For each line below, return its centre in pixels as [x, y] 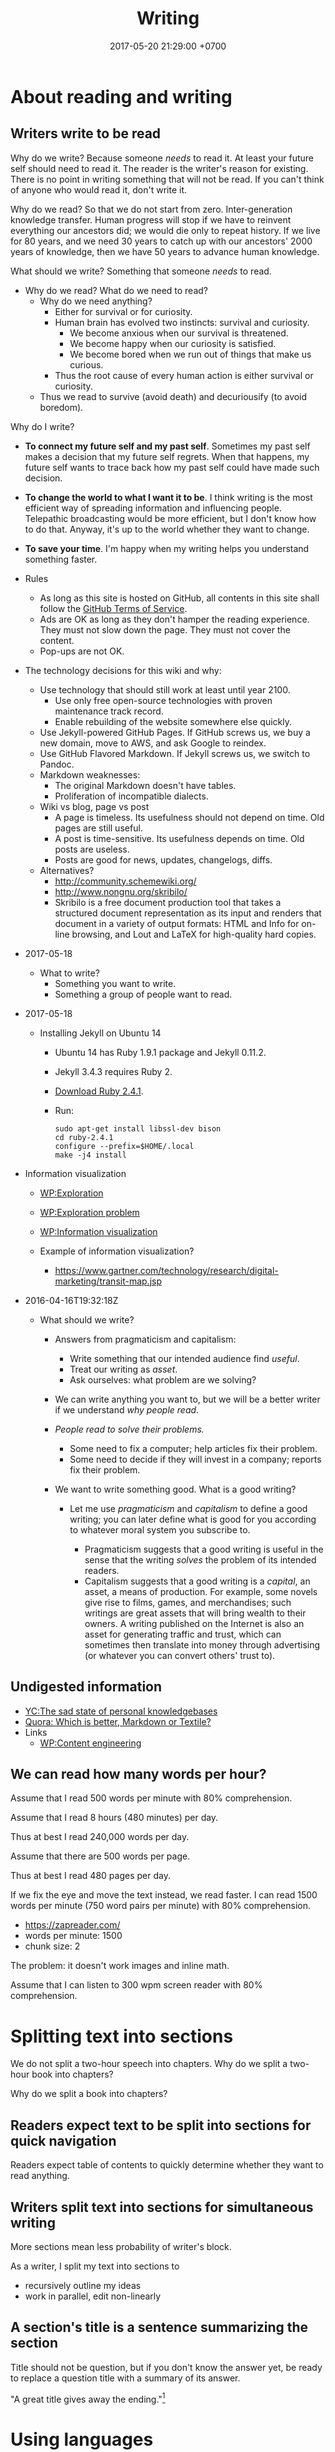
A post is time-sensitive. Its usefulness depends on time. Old [179, 838]
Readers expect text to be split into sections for [161, 2125]
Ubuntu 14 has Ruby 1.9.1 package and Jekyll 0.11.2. [160, 1052]
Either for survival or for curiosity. [123, 311]
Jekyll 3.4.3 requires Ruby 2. [113, 1071]
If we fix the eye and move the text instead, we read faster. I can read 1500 [164, 1895]
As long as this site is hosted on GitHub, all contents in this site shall [179, 598]
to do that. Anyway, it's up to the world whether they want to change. [167, 529]
